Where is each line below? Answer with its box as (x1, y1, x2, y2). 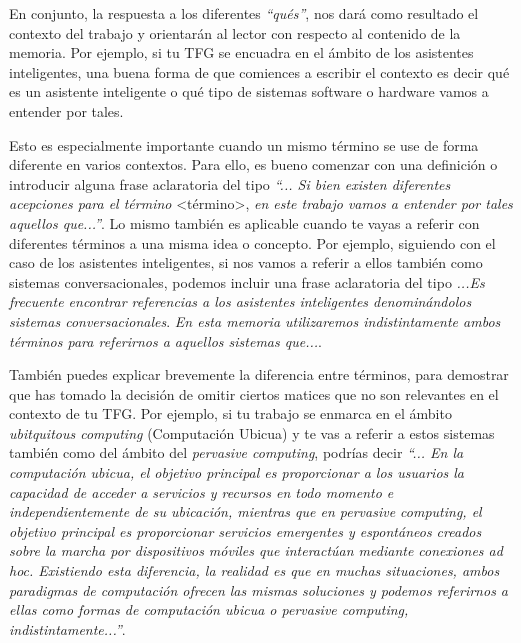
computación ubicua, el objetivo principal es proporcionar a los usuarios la (9, 462, 465, 483)
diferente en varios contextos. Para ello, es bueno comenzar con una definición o (9, 154, 498, 175)
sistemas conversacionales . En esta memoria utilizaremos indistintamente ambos (9, 310, 501, 331)
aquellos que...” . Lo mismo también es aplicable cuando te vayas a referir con (9, 212, 480, 233)
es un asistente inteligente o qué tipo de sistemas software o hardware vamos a (9, 81, 489, 102)
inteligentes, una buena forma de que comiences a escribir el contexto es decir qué (9, 61, 510, 82)
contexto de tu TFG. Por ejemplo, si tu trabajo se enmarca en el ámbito (9, 403, 452, 424)
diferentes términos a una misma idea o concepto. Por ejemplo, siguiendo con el (9, 232, 496, 253)
